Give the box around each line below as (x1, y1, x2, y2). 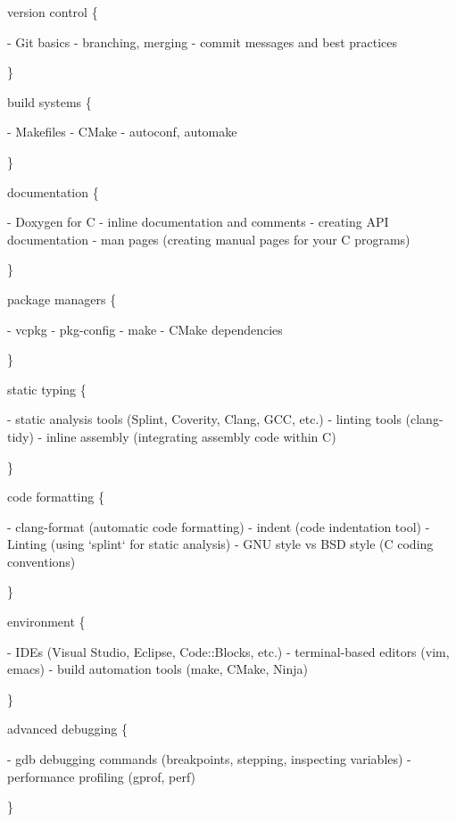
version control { (7, 3, 98, 21)
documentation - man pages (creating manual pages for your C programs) (7, 229, 410, 248)
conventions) (7, 552, 76, 570)
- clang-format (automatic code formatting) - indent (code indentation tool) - (7, 517, 430, 536)
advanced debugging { (7, 719, 128, 738)
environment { (7, 612, 86, 631)
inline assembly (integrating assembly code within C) (46, 427, 336, 445)
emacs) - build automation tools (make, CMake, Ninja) (7, 660, 308, 678)
